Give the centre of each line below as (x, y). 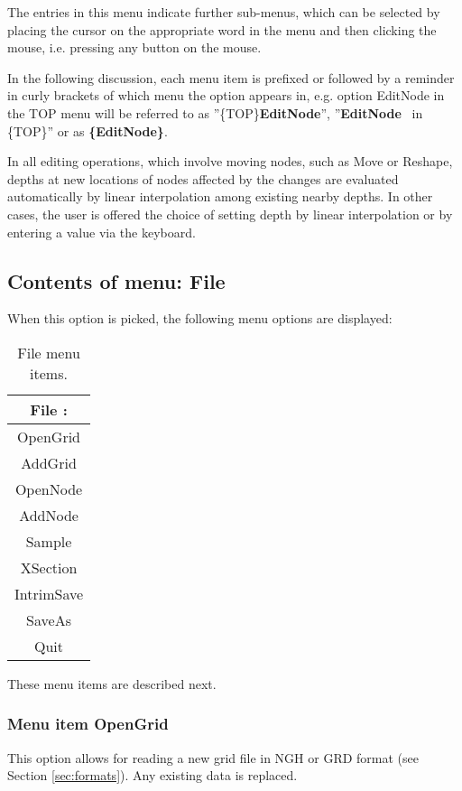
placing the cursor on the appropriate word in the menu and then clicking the (222, 29)
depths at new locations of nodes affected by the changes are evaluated (203, 178)
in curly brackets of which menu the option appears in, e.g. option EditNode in (226, 95)
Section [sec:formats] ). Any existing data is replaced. (152, 775)
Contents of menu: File (116, 280)
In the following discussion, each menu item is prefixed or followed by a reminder (231, 77)
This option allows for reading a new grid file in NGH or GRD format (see (213, 757)
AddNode (49, 515)
